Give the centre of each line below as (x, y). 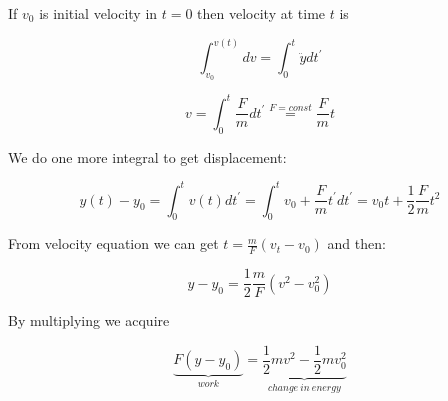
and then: (356, 243)
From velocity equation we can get (113, 243)
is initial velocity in (98, 13)
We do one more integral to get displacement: (147, 156)
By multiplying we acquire (89, 320)
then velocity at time (261, 13)
